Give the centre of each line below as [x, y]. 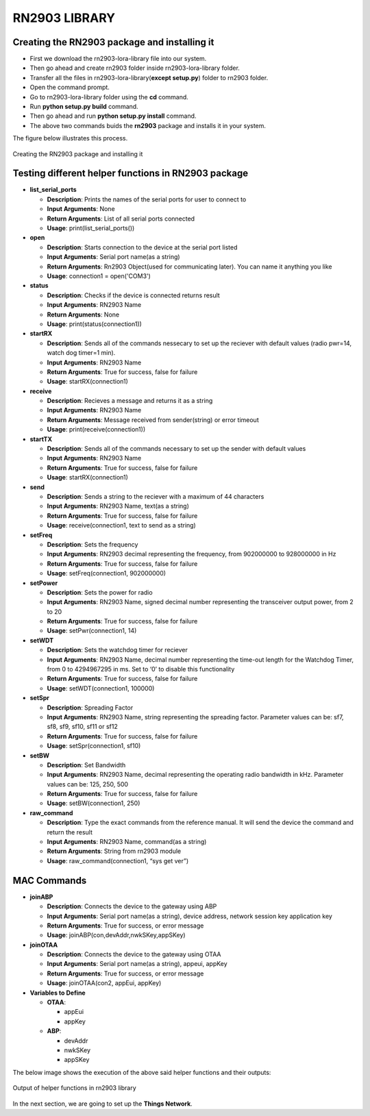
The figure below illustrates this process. [70, 138]
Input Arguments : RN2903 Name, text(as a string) [118, 506]
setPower [44, 583]
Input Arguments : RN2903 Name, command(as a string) [127, 842]
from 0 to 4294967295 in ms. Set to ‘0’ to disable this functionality [141, 669]
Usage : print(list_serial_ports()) [91, 228]
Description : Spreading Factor [90, 707]
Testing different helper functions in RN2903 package [131, 174]
